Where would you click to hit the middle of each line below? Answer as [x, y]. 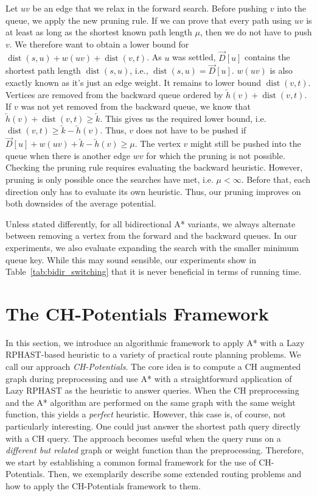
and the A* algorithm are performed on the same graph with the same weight [151, 402]
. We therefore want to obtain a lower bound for [99, 44]
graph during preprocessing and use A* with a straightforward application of [149, 378]
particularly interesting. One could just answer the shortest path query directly [153, 426]
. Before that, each [276, 179]
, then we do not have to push [256, 32]
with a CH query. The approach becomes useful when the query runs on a [143, 438]
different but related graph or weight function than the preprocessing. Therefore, [155, 450]
